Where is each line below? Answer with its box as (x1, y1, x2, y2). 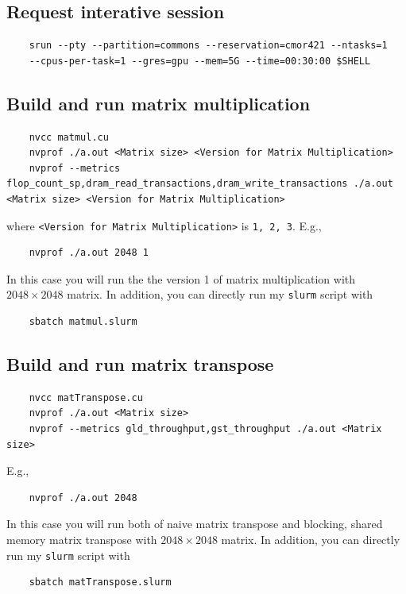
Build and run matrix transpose (6, 352, 274, 376)
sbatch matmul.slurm (29, 316, 137, 328)
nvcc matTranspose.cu (29, 391, 143, 403)
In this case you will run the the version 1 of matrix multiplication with (6, 270, 356, 287)
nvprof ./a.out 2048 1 (29, 247, 149, 259)
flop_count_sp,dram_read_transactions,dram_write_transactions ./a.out (6, 178, 393, 190)
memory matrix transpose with (6, 531, 157, 548)
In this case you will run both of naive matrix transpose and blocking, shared (6, 515, 383, 532)
